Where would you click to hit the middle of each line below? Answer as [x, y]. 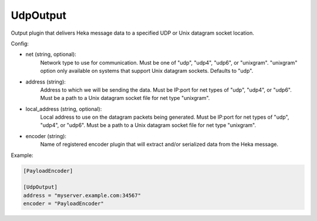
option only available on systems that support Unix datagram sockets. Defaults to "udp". [147, 71]
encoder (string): [46, 136]
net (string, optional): [51, 54]
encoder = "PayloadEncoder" [63, 204]
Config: [20, 43]
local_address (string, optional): [64, 109]
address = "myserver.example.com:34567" [82, 195]
